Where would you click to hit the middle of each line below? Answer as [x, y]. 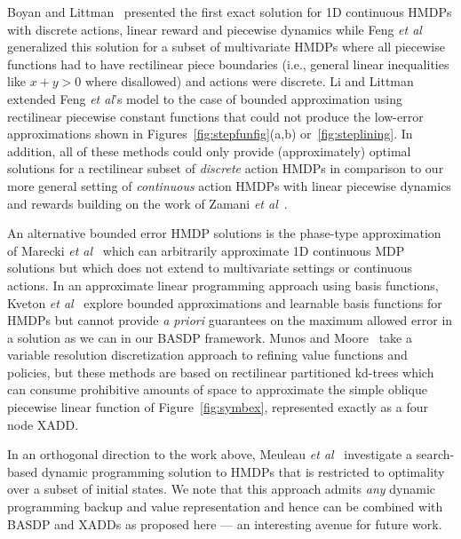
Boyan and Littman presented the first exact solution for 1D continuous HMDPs [230, 12]
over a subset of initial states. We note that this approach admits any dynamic [222, 489]
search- [435, 454]
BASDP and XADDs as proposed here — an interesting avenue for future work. [225, 523]
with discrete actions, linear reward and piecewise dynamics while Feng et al [215, 29]
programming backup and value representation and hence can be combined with [225, 507]
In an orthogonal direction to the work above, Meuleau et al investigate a [210, 454]
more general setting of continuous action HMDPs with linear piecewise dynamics [229, 185]
